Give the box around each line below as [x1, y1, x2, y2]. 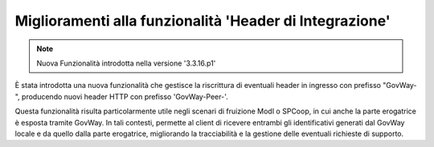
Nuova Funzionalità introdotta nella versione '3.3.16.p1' [36, 58, 216, 68]
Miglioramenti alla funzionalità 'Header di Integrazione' [14, 12, 391, 30]
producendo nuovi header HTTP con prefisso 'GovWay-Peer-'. [21, 92, 228, 101]
